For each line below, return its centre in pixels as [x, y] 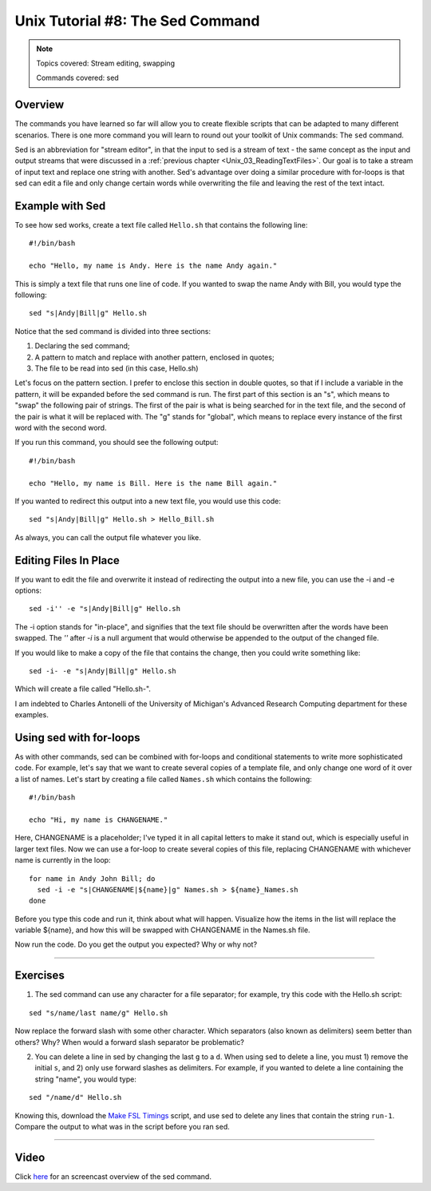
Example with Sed [60, 206]
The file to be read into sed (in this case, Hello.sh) [117, 368]
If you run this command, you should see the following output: [117, 443]
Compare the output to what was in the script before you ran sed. [123, 1126]
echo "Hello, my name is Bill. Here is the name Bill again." [153, 483]
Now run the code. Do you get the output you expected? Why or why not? [136, 945]
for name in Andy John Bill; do [92, 878]
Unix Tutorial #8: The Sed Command [137, 21]
